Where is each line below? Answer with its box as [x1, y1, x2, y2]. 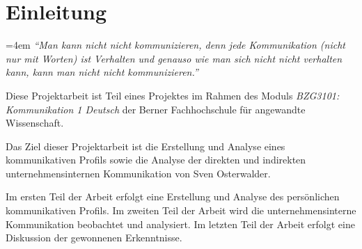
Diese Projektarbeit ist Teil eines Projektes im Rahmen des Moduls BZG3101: [6, 88, 340, 102]
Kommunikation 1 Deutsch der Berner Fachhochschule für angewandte [6, 102, 306, 116]
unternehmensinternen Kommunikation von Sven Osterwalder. [6, 166, 271, 180]
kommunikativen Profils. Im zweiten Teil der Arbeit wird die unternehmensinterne [6, 203, 356, 218]
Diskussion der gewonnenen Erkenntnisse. [6, 230, 182, 245]
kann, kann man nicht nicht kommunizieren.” [6, 65, 198, 79]
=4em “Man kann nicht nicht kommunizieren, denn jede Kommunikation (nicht [6, 38, 346, 52]
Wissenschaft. [6, 115, 64, 130]
